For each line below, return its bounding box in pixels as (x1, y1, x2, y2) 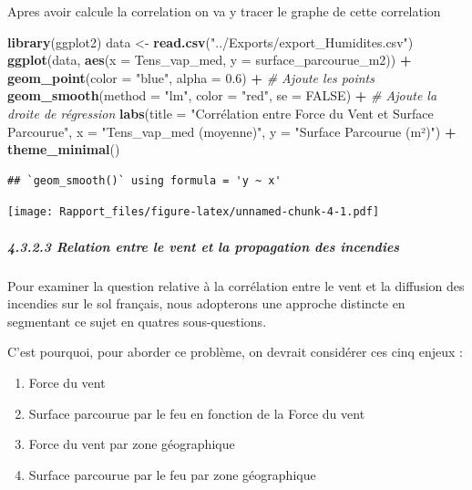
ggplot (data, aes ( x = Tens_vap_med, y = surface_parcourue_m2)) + (7, 50, 412, 69)
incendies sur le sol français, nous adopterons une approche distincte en (7, 294, 405, 313)
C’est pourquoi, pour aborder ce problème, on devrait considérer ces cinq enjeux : (7, 342, 463, 361)
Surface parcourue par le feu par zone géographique (28, 464, 316, 484)
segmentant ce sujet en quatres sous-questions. (7, 311, 267, 330)
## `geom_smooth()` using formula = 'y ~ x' (7, 173, 282, 187)
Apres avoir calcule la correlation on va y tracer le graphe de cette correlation (7, 2, 441, 20)
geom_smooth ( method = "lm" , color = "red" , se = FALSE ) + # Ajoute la (7, 86, 437, 105)
